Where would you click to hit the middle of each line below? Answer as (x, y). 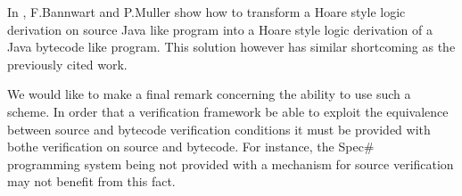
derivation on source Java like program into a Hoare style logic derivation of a (220, 29)
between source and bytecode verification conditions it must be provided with (219, 129)
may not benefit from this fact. (91, 181)
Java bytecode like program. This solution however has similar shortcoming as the (231, 47)
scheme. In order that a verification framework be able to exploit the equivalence (228, 111)
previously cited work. (67, 64)
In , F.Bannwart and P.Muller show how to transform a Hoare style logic (206, 12)
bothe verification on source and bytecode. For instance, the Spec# (191, 147)
